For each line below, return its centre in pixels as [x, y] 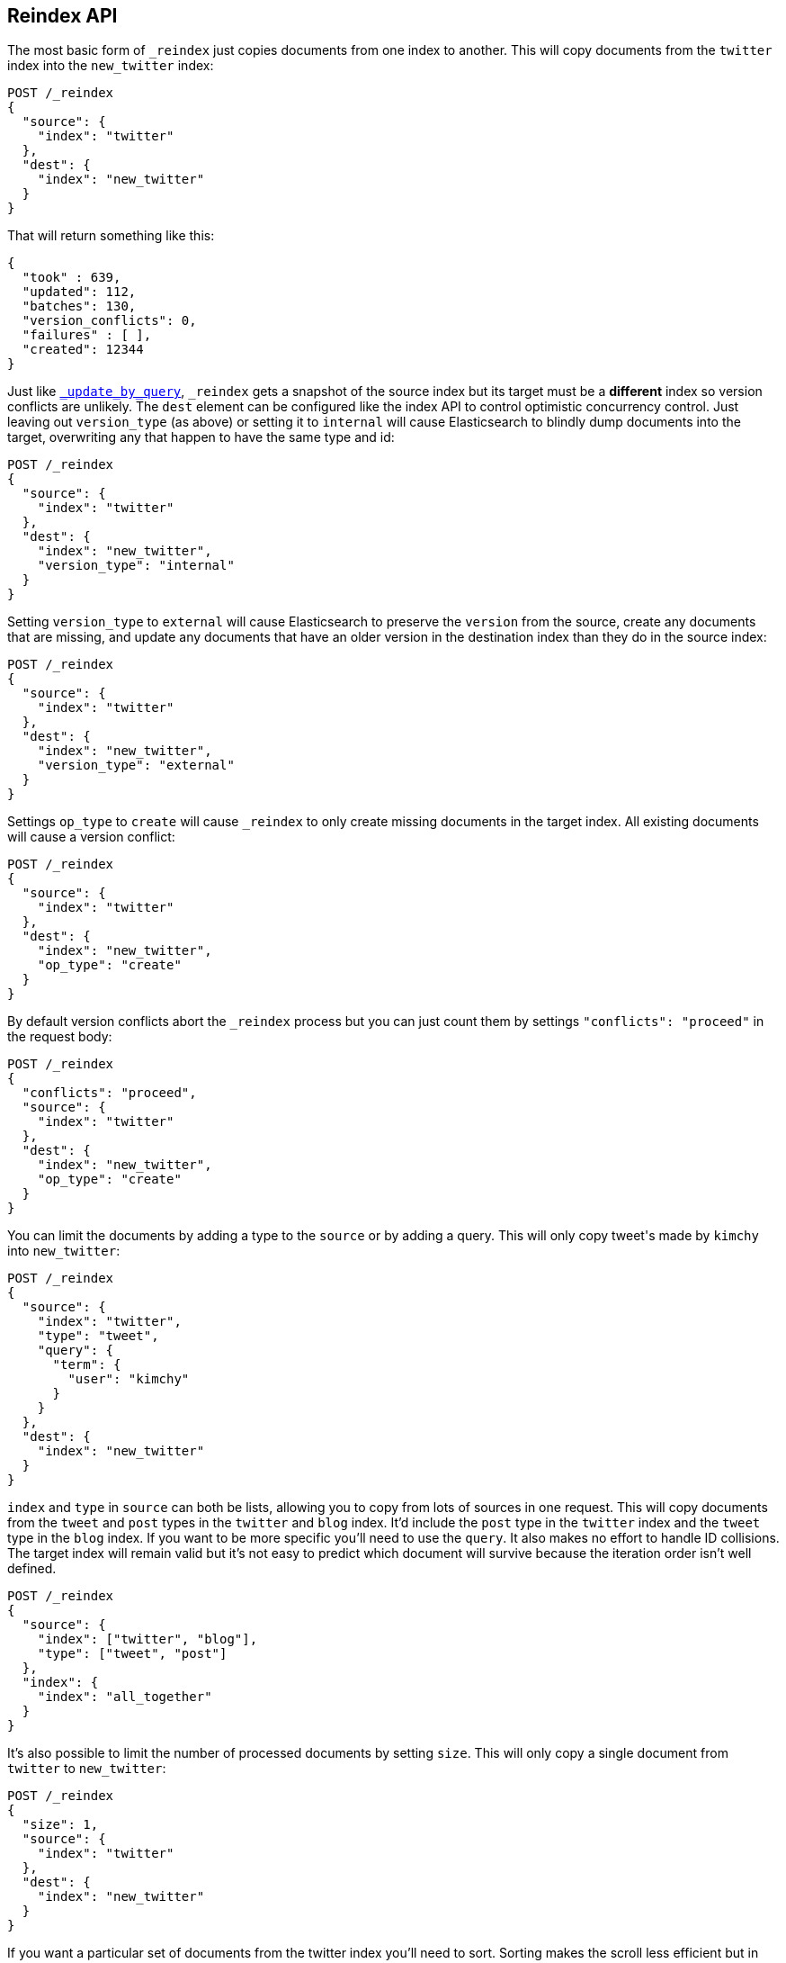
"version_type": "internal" [136, 566]
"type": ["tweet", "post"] [132, 1654]
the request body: [60, 1037]
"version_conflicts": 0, [109, 321]
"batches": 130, [79, 306]
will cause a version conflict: [91, 837]
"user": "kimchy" [129, 1379]
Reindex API [63, 16]
